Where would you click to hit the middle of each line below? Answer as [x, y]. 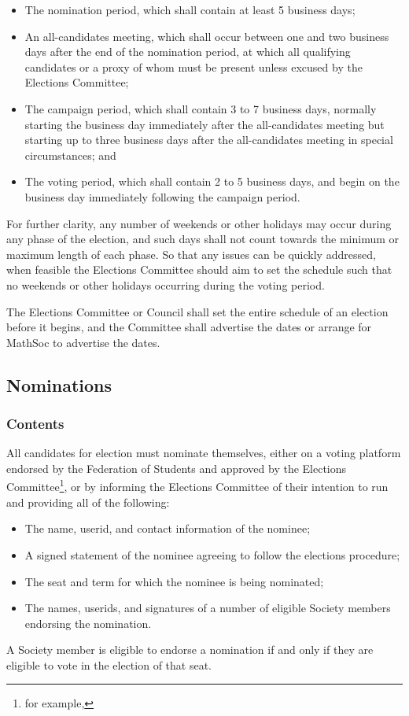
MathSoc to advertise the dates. [83, 342]
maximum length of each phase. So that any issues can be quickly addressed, [191, 254]
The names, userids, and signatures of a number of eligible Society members [208, 608]
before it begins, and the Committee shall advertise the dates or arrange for [189, 327]
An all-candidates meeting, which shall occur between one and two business [207, 36]
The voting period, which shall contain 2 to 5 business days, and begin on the [212, 181]
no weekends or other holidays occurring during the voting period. [166, 284]
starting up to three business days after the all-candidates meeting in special [209, 140]
